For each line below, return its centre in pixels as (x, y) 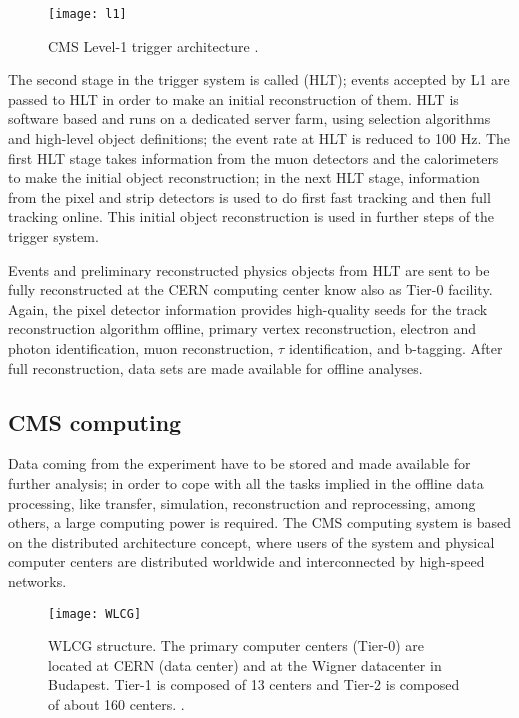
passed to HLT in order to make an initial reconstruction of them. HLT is (233, 98)
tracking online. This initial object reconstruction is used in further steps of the (251, 216)
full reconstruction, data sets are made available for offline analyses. (215, 367)
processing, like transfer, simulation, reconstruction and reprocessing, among (242, 502)
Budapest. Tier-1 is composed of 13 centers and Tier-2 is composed (254, 684)
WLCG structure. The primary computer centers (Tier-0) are (236, 645)
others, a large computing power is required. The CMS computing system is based (260, 522)
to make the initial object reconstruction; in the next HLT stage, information (244, 177)
